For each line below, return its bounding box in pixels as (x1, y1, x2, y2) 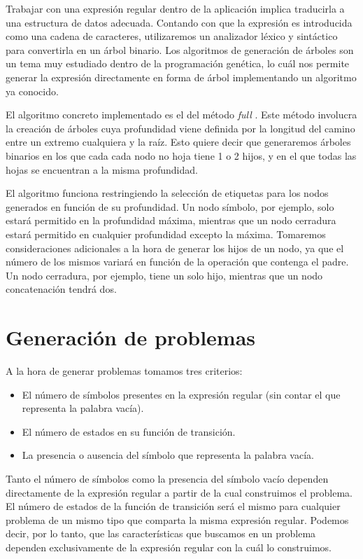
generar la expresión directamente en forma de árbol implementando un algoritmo (6, 69, 357, 84)
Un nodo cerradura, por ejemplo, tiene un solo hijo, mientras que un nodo (6, 268, 323, 282)
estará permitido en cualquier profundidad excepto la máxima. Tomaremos (6, 226, 326, 241)
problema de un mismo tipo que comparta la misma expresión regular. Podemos (6, 512, 349, 527)
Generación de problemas (6, 323, 256, 352)
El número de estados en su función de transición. (22, 424, 236, 439)
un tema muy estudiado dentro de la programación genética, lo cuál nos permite (6, 56, 350, 71)
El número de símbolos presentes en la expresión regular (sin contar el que (22, 387, 341, 401)
